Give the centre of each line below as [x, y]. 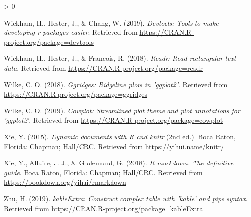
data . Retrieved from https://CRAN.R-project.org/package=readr [104, 68]
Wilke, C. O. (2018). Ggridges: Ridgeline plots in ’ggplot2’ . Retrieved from [116, 84]
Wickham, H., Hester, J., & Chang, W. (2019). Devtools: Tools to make [111, 22]
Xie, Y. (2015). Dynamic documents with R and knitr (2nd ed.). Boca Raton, [120, 136]
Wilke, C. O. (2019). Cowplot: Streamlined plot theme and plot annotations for [122, 110]
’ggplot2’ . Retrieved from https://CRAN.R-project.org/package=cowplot [113, 120]
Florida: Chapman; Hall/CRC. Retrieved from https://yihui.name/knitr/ [114, 146]
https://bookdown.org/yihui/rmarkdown [65, 182]
